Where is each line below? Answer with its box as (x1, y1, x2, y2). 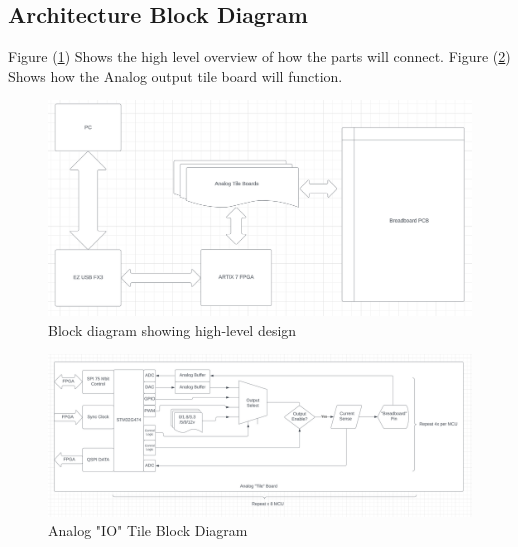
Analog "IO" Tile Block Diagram (48, 520, 248, 541)
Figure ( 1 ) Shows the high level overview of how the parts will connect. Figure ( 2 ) (8, 46, 511, 67)
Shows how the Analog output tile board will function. (8, 65, 343, 86)
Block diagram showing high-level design (48, 319, 297, 340)
